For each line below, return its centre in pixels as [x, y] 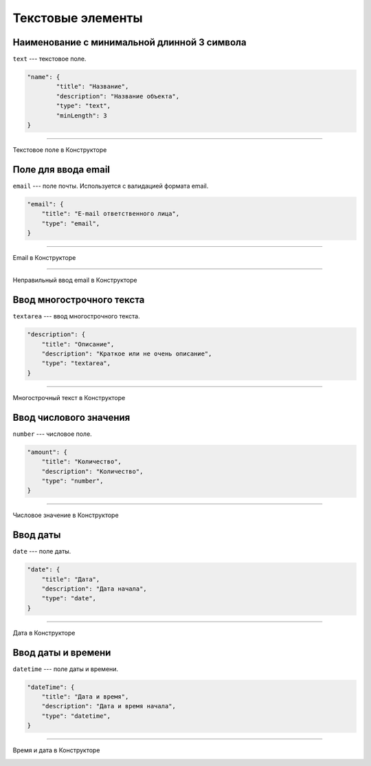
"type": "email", [71, 223]
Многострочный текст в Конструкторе [69, 397]
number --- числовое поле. [52, 434]
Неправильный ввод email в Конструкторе [75, 280]
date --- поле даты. [42, 551]
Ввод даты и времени [62, 652]
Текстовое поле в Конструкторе [60, 150]
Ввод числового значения [71, 417]
